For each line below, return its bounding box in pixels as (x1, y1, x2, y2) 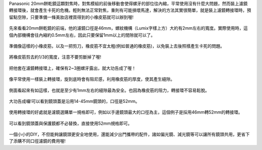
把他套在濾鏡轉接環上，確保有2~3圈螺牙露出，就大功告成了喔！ (9, 65, 136, 71)
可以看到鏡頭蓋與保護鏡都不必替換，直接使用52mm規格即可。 (9, 120, 132, 126)
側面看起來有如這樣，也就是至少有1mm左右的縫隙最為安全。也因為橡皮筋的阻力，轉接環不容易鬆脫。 (9, 87, 210, 93)
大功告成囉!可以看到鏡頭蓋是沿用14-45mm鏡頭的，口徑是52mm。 (9, 98, 140, 104)
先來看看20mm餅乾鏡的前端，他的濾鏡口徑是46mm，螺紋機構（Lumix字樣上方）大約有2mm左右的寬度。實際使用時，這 (9, 25, 248, 31)
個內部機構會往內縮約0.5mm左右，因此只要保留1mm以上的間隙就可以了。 (9, 32, 155, 38)
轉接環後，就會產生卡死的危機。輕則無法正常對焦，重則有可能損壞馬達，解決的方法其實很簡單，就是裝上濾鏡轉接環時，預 (9, 7, 251, 13)
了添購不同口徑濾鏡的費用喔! (9, 138, 66, 144)
